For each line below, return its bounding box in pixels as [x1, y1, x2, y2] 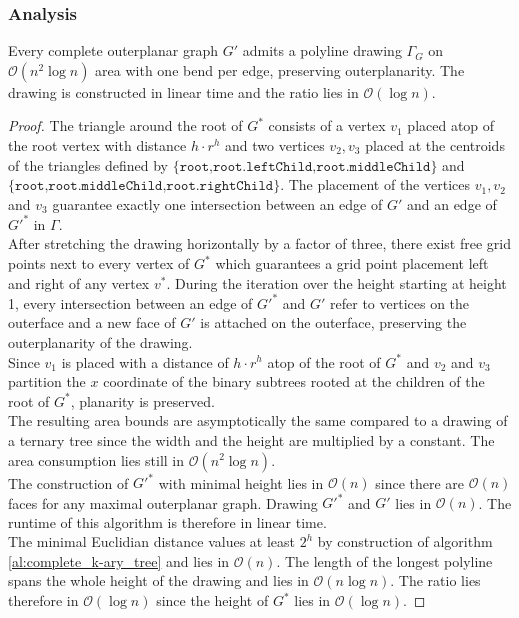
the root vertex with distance [8, 135, 187, 155]
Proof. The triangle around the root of [8, 115, 243, 136]
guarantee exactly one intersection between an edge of [52, 193, 383, 214]
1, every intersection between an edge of [8, 292, 253, 313]
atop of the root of [267, 351, 381, 372]
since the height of [156, 590, 269, 611]
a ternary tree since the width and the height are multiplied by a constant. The [8, 429, 495, 450]
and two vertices [225, 135, 325, 155]
